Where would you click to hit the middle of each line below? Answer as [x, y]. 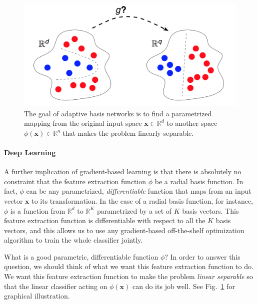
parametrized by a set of [134, 210]
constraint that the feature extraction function [75, 181]
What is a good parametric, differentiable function [81, 256]
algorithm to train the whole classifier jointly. [73, 240]
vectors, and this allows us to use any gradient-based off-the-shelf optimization [124, 230]
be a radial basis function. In [199, 181]
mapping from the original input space [83, 123]
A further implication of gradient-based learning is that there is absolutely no [123, 171]
